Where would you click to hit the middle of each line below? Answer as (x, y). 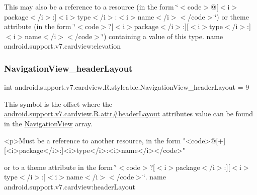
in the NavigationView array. (48, 123)
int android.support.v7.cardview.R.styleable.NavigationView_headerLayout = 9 (127, 87)
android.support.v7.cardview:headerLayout (70, 186)
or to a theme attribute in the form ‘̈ (61, 167)
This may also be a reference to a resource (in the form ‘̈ (91, 7)
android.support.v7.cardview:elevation (63, 46)
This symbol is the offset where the (58, 104)
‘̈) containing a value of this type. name (162, 36)
